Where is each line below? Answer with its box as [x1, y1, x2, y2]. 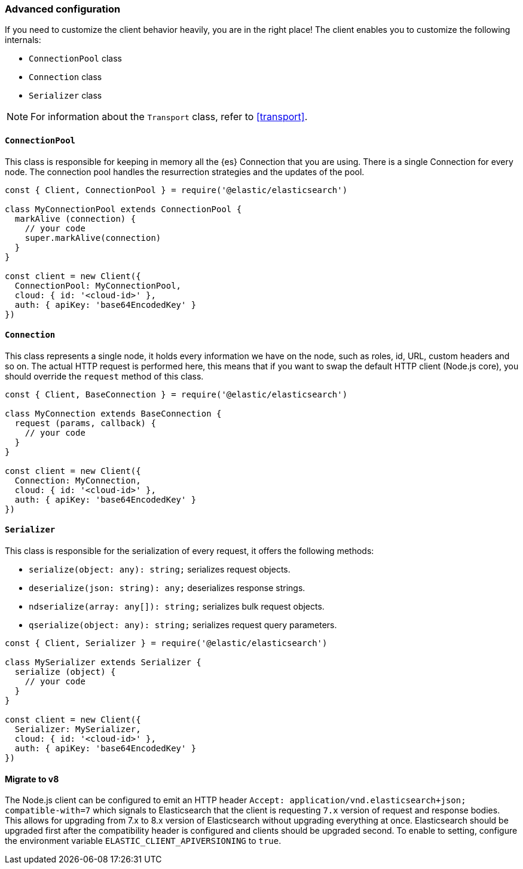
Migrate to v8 [5, 773, 59, 784]
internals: [5, 35, 41, 45]
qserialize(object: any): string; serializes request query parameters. [29, 620, 337, 631]
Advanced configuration [5, 3, 121, 15]
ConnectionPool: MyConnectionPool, [14, 280, 182, 290]
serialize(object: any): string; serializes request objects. [29, 564, 290, 575]
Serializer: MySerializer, [14, 724, 141, 735]
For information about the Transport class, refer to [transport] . [30, 111, 308, 123]
